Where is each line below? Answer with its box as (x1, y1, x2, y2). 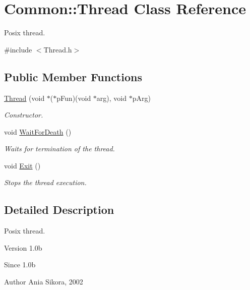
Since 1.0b (4, 259, 36, 270)
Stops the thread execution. (4, 177, 87, 188)
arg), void (96, 92, 127, 103)
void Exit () (4, 160, 41, 170)
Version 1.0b (4, 242, 42, 253)
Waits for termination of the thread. (4, 143, 115, 154)
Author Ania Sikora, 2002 (4, 276, 83, 287)
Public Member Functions (4, 69, 142, 84)
